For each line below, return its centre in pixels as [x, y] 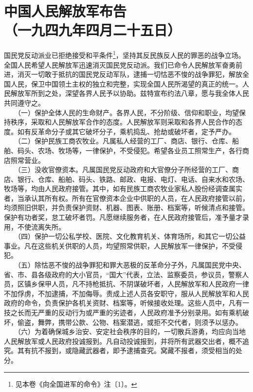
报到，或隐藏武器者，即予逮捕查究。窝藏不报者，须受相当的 [140, 350]
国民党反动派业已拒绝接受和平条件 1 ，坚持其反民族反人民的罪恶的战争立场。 [125, 54]
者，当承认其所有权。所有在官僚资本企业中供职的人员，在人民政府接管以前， [126, 198]
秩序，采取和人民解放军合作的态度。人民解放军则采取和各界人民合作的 [123, 122]
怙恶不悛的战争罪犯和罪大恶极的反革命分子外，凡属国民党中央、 [143, 265]
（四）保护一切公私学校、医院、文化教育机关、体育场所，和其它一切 [125, 236]
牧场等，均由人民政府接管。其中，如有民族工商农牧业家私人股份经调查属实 [123, 188]
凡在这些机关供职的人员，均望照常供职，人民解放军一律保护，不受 [130, 245]
